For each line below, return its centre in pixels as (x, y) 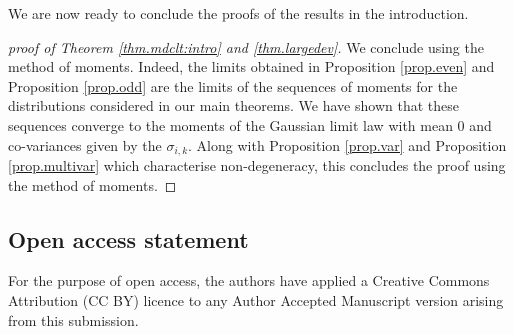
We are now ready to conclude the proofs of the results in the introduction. (238, 13)
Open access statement (128, 238)
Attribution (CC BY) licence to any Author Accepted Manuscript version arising (256, 300)
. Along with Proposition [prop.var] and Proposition (347, 144)
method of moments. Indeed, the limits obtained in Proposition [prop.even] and (251, 66)
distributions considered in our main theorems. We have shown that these (233, 105)
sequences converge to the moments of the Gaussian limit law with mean (230, 124)
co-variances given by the (85, 144)
